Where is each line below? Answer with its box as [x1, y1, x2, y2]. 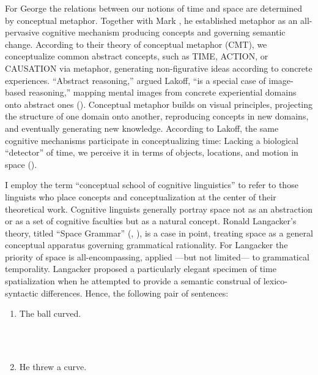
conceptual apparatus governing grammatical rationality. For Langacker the [5, 238, 288, 251]
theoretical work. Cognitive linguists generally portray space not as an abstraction [5, 202, 313, 215]
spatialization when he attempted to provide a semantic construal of [5, 275, 261, 287]
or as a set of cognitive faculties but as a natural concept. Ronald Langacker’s [5, 214, 297, 227]
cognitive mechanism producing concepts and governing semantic [42, 26, 286, 39]
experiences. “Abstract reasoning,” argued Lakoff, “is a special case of [5, 74, 266, 86]
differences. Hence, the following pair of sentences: [41, 286, 229, 299]
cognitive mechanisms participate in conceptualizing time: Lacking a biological [5, 134, 298, 146]
